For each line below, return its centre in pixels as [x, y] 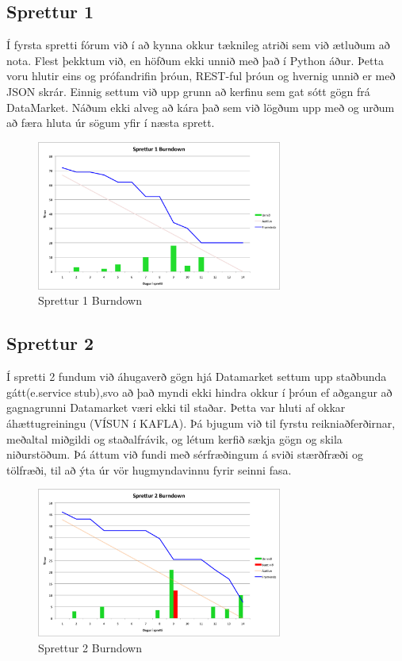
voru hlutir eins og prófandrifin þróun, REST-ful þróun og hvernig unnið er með [201, 76]
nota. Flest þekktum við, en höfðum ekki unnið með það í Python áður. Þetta [195, 60]
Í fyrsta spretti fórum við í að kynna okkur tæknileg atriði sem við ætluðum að [198, 45]
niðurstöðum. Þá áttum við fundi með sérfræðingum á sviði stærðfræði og [185, 454]
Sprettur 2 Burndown [90, 647]
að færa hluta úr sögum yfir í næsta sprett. [111, 123]
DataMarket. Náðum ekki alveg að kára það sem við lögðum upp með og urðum [201, 107]
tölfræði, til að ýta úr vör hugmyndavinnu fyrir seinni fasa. [149, 469]
